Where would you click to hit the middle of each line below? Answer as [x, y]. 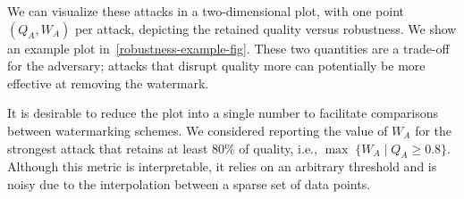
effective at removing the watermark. [108, 83]
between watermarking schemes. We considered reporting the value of [198, 130]
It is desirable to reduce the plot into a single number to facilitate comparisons [223, 113]
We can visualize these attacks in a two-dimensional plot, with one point [206, 11]
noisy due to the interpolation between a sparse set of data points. [189, 183]
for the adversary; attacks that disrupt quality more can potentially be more [216, 66]
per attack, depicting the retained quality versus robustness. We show [266, 28]
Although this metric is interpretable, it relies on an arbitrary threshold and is [222, 166]
